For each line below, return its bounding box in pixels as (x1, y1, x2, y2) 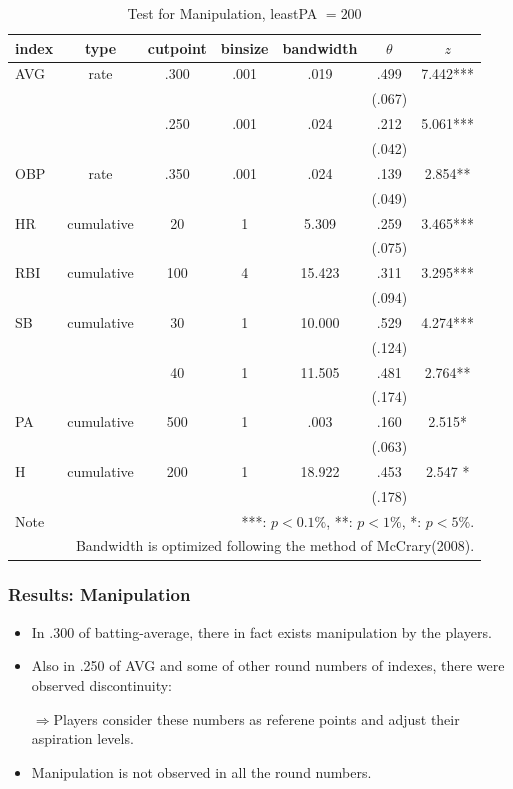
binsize (220, 37, 269, 58)
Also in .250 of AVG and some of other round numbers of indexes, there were (31, 655, 505, 676)
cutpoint (147, 37, 207, 58)
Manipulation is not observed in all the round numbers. (31, 761, 372, 782)
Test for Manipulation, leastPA (127, 3, 318, 23)
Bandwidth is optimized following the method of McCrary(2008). (75, 535, 475, 556)
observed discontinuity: (31, 674, 173, 695)
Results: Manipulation (8, 582, 191, 607)
